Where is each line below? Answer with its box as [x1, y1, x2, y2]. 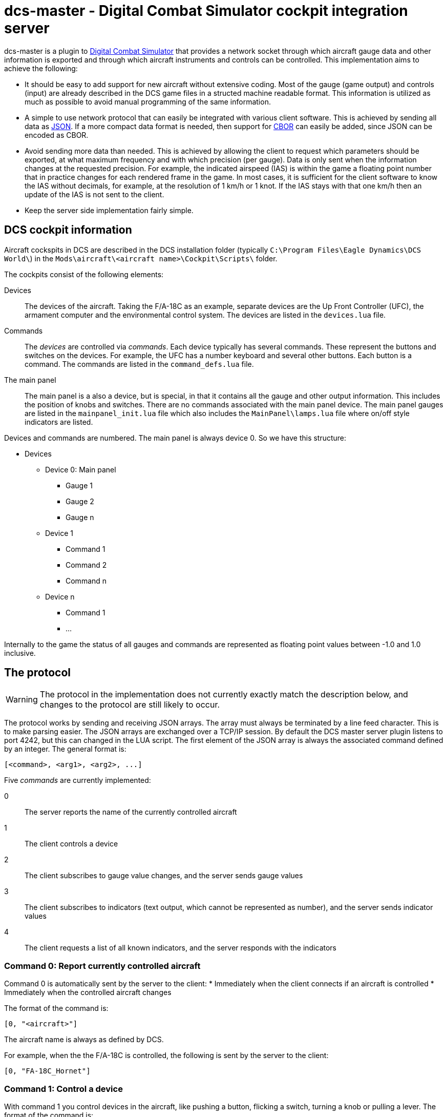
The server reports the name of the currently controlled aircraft [25, 808, 237, 817]
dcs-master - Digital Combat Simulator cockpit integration [4, 2, 408, 19]
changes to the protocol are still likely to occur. [39, 699, 220, 710]
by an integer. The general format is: [4, 744, 126, 754]
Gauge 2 [66, 497, 94, 506]
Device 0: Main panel [45, 465, 116, 474]
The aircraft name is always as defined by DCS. [4, 1035, 164, 1044]
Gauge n [66, 512, 94, 522]
